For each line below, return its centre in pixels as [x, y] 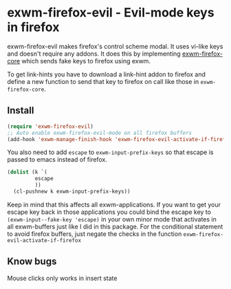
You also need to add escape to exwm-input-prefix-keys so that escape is [110, 152]
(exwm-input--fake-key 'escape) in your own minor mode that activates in [112, 219]
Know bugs [32, 262]
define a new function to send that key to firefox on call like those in [103, 81]
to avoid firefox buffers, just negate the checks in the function [95, 234]
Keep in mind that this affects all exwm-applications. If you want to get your [114, 204]
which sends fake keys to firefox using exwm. [86, 61]
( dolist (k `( [27, 172]
